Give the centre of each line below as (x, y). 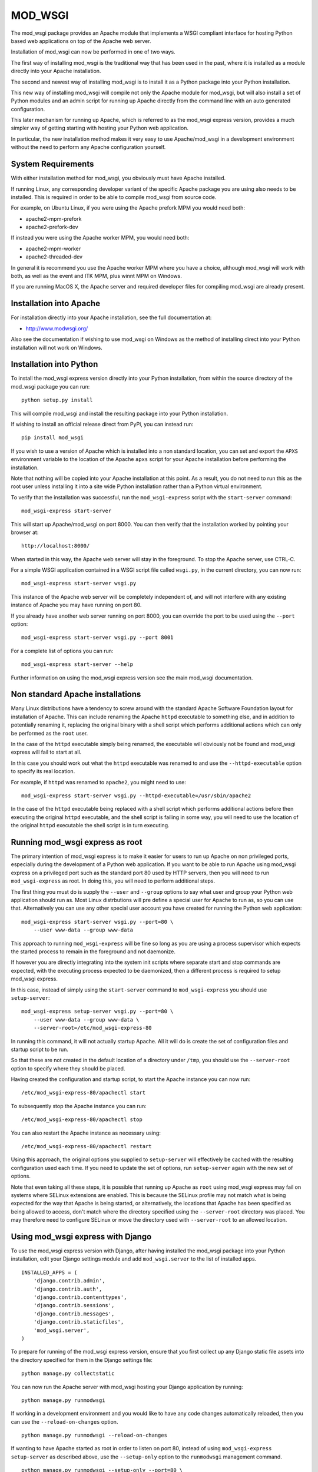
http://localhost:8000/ (56, 546)
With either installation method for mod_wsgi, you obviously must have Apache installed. (118, 178)
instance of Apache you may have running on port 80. (76, 605)
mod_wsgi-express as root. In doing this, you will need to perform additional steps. (113, 881)
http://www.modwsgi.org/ (57, 328)
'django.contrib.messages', (74, 1314)
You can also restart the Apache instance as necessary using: (86, 1133)
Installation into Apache (55, 304)
